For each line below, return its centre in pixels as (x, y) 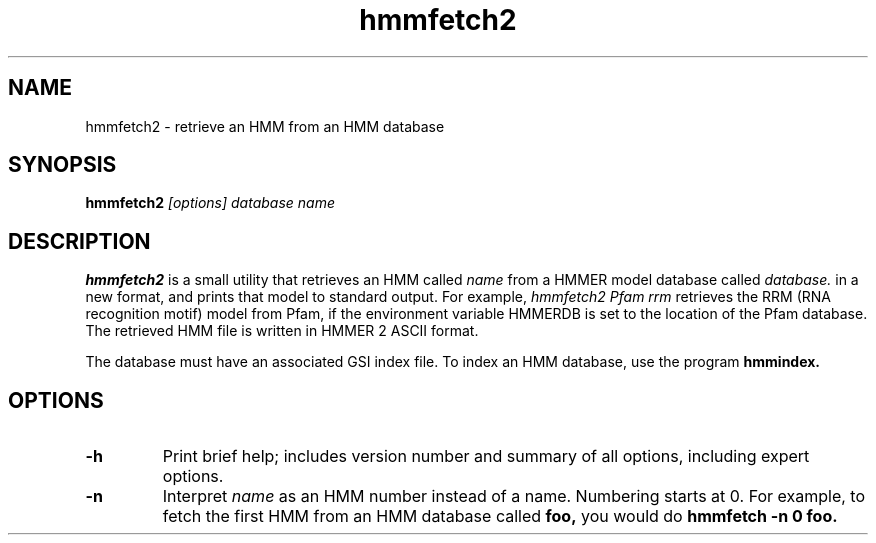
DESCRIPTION (79, 241)
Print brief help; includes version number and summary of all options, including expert (486, 456)
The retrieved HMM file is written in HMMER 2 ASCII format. (282, 331)
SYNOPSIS (62, 165)
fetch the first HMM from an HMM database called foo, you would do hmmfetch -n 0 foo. (500, 516)
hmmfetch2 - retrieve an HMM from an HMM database (265, 126)
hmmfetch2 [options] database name (210, 203)
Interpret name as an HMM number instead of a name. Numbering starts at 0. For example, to (514, 496)
